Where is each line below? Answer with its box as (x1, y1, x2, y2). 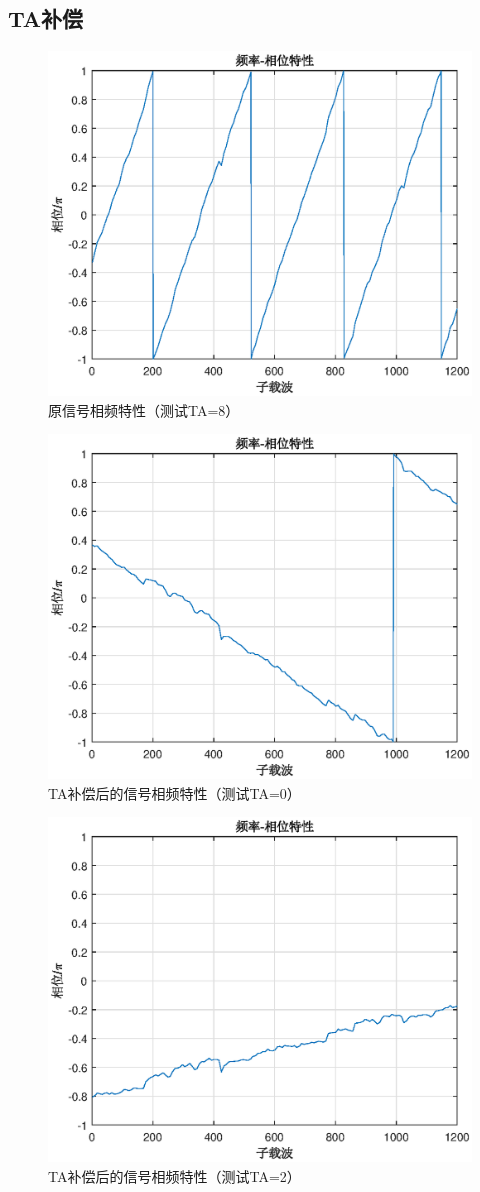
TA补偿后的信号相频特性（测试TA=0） (48, 782, 301, 803)
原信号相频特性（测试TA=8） (48, 399, 240, 420)
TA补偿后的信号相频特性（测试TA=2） (48, 1165, 301, 1186)
